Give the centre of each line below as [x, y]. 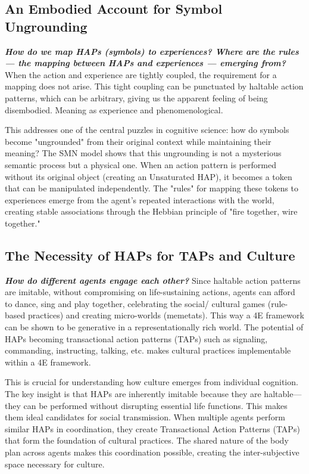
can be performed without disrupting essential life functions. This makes [155, 405]
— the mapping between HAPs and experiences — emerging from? [145, 63]
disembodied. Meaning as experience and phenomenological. [114, 109]
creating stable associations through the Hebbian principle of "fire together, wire [151, 211]
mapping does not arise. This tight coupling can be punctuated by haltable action [154, 86]
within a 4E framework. [48, 362]
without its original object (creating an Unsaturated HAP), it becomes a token [149, 176]
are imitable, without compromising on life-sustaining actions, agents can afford [150, 292]
